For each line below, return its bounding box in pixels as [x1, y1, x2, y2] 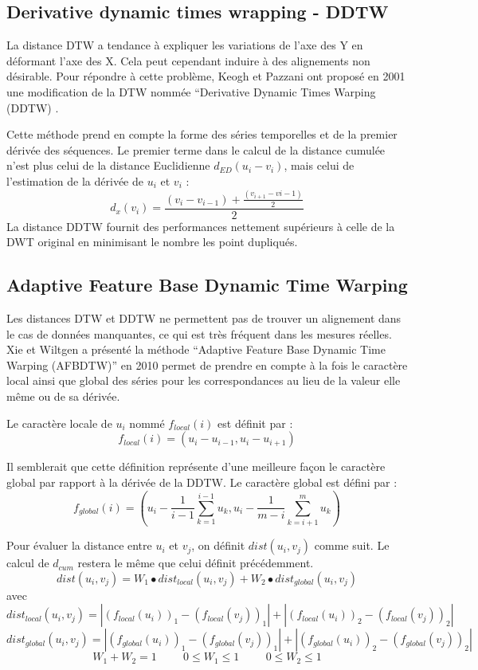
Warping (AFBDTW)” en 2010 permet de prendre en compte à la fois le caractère [6, 356, 408, 373]
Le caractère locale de [6, 414, 112, 431]
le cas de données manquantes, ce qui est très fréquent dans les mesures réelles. [6, 325, 392, 342]
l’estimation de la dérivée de [6, 172, 143, 189]
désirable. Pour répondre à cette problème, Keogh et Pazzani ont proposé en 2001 [6, 68, 406, 84]
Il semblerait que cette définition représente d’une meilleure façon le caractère [6, 458, 386, 475]
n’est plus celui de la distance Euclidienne [6, 157, 210, 174]
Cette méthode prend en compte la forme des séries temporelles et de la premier [6, 126, 398, 143]
